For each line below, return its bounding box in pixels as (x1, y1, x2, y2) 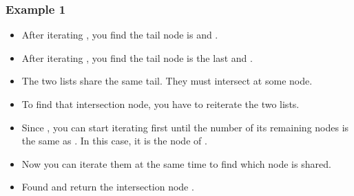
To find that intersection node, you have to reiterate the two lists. (21, 97, 300, 111)
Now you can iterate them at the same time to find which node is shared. (21, 156, 331, 171)
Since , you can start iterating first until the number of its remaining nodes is (21, 120, 349, 134)
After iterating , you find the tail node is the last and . (21, 50, 253, 65)
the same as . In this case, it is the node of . (21, 133, 207, 148)
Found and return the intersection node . (21, 179, 194, 194)
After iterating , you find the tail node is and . (21, 28, 218, 42)
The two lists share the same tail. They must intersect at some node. (21, 74, 313, 88)
